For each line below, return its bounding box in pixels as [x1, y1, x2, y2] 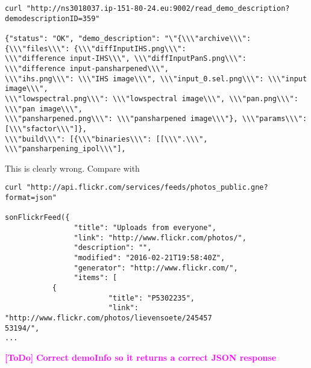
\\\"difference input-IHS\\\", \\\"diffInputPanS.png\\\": [5, 54, 247, 63]
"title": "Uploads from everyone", [74, 223, 216, 232]
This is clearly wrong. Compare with [5, 161, 140, 174]
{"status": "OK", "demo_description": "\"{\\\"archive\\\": [5, 34, 251, 43]
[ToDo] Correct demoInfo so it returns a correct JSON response [5, 351, 277, 363]
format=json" [5, 193, 57, 202]
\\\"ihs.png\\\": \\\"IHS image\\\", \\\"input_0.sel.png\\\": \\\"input [5, 74, 307, 83]
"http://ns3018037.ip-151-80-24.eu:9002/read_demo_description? [26, 4, 290, 13]
